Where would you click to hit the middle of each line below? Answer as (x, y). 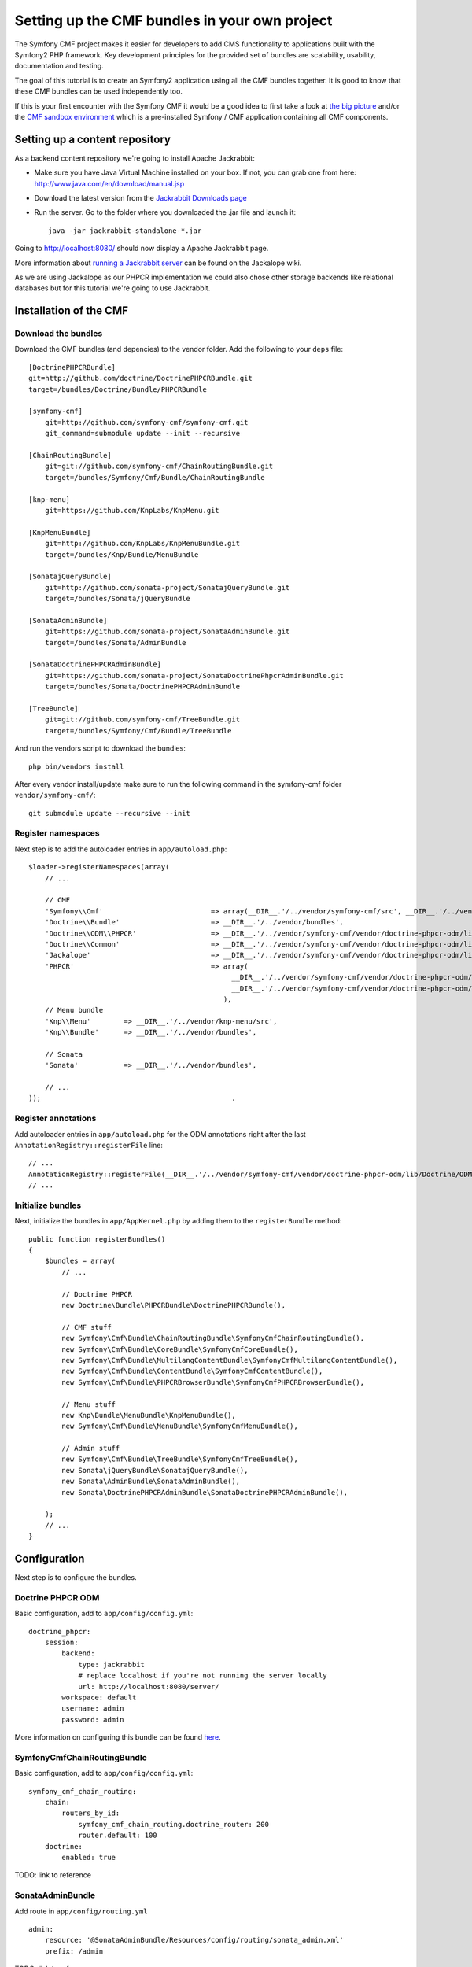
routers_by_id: (91, 1813)
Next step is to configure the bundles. (76, 1578)
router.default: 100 (118, 1836)
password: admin (93, 1720)
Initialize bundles (48, 1205)
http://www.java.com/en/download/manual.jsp (109, 183)
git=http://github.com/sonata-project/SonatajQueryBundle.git (167, 587)
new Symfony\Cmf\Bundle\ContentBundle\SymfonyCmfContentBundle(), (192, 1371)
